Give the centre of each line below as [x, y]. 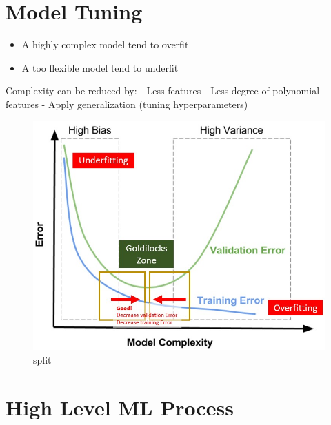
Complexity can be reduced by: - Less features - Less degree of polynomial [163, 91]
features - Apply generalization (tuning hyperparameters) [127, 104]
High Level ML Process [120, 407]
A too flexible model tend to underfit [100, 67]
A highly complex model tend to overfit [105, 44]
